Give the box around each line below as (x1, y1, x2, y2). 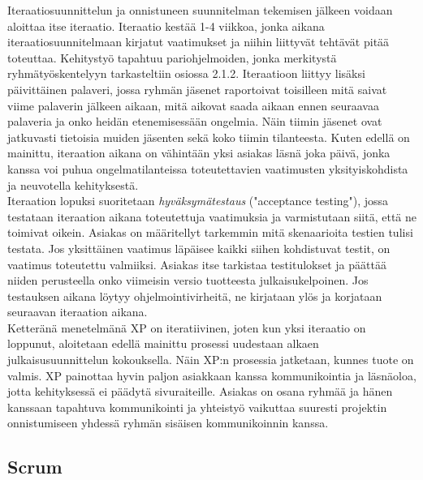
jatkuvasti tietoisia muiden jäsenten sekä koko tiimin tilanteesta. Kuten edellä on (7, 128, 410, 145)
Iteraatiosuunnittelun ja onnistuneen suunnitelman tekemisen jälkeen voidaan (7, 2, 393, 18)
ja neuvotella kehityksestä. (7, 176, 139, 193)
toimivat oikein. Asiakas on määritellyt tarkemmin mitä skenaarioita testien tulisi (7, 224, 413, 241)
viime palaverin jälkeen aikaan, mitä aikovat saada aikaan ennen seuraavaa (7, 96, 379, 114)
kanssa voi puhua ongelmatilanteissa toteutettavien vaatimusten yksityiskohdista (7, 160, 408, 177)
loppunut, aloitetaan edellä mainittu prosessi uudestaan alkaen (7, 335, 319, 352)
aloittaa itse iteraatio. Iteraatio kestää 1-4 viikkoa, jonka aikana (7, 17, 325, 34)
